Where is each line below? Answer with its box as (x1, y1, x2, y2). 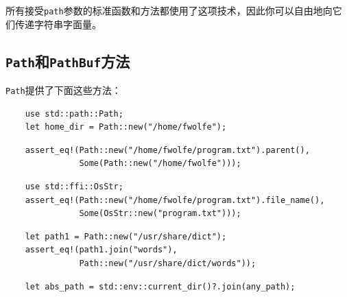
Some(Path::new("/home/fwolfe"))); (79, 158, 241, 169)
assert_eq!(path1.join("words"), (25, 245, 178, 255)
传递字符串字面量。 (14, 16, 101, 31)
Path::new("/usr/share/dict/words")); (79, 259, 256, 269)
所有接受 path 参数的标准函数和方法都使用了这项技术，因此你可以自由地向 (5, 3, 333, 17)
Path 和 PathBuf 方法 (5, 50, 130, 71)
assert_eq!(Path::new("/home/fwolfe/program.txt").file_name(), (25, 195, 325, 205)
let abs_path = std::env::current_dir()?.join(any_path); (25, 281, 296, 292)
